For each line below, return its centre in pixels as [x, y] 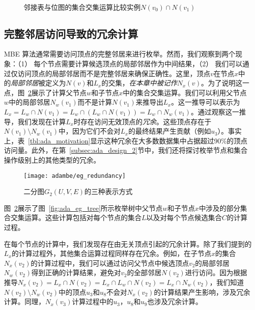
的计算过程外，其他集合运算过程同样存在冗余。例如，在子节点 [111, 253]
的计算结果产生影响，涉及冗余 [202, 292]
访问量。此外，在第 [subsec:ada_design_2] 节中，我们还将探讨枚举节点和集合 [126, 150]
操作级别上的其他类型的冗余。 [52, 159]
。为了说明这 [222, 83]
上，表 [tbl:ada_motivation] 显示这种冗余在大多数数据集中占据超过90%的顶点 [126, 140]
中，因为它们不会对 [90, 131]
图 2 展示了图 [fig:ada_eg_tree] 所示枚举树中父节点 [83, 208]
